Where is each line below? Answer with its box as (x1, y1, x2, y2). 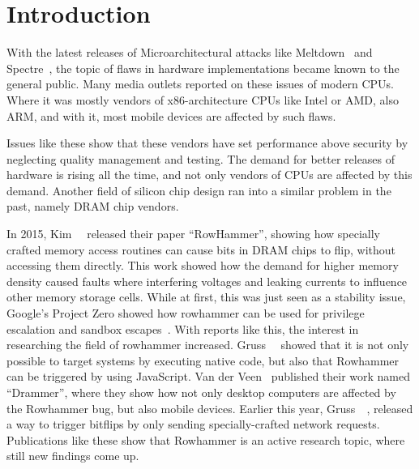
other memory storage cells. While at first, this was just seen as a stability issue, (6, 288, 406, 305)
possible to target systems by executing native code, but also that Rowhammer (6, 352, 400, 369)
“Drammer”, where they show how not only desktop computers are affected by (6, 384, 396, 400)
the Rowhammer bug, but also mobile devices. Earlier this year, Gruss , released (6, 399, 413, 416)
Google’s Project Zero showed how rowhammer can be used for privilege (6, 305, 365, 322)
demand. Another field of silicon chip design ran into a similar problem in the (6, 181, 391, 198)
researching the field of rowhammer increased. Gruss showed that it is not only (6, 336, 409, 353)
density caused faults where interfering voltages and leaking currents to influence (6, 272, 408, 289)
